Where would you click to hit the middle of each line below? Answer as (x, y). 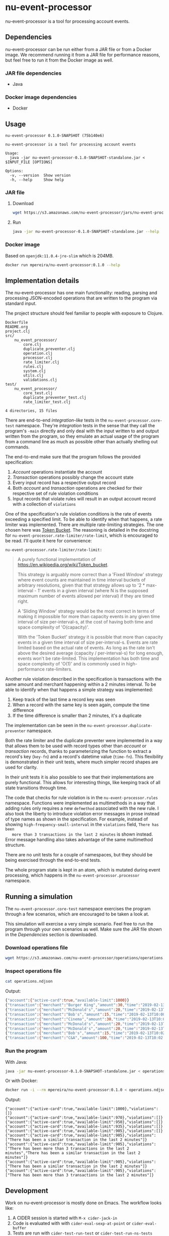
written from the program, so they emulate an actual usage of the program (82, 436)
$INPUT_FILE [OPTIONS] (29, 162)
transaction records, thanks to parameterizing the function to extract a (78, 751)
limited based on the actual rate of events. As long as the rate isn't (86, 648)
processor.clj (38, 358)
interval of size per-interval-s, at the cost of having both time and (85, 622)
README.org (17, 327)
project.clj (18, 331)
